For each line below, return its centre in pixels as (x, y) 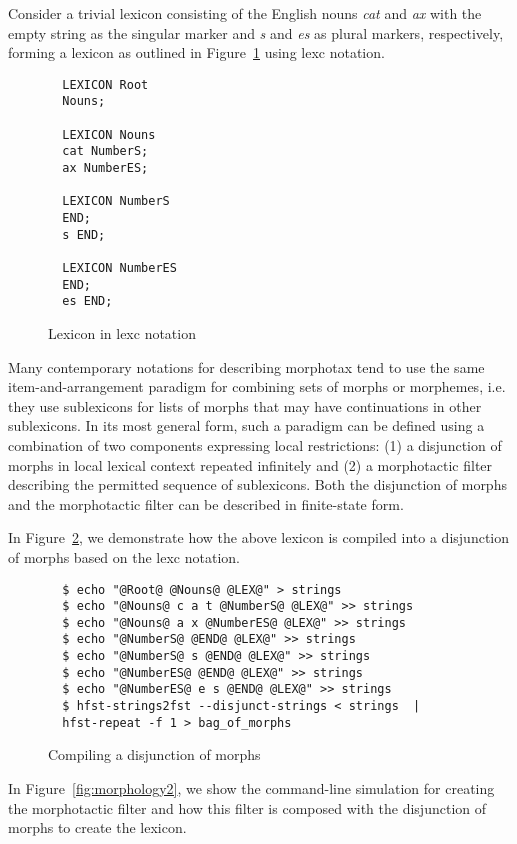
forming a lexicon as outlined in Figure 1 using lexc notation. (196, 52)
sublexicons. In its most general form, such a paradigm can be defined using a (246, 425)
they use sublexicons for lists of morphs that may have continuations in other (245, 405)
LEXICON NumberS (116, 201)
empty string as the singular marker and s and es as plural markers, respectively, (256, 32)
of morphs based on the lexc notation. (124, 556)
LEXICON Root (105, 84)
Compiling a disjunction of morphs (154, 754)
